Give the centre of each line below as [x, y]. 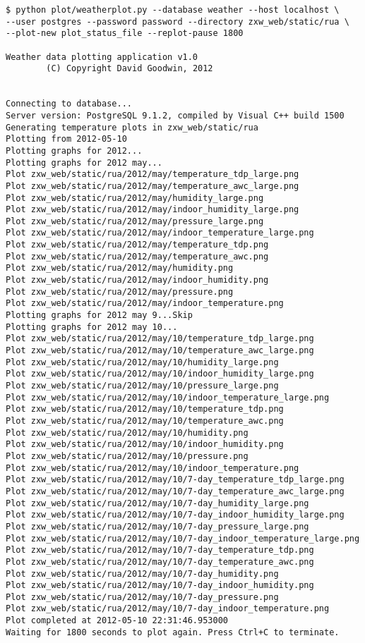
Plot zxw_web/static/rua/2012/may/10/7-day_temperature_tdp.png [160, 550]
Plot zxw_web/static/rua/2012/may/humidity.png [120, 268]
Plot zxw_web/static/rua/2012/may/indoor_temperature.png [145, 304]
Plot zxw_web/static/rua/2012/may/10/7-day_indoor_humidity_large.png [175, 515]
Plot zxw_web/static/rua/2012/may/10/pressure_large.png [142, 386]
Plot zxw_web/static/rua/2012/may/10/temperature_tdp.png [145, 409]
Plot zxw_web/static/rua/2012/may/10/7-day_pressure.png [142, 597]
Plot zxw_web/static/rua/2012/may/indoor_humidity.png [137, 280]
